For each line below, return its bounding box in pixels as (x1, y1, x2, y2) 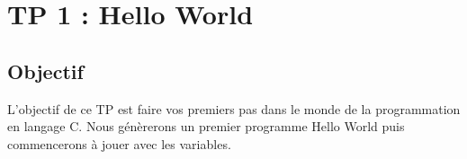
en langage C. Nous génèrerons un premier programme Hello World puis (7, 117, 405, 136)
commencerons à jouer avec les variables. (7, 134, 231, 153)
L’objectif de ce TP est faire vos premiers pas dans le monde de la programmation (7, 99, 461, 118)
